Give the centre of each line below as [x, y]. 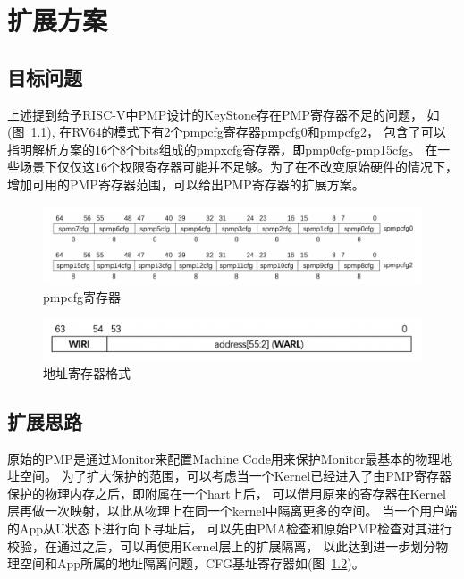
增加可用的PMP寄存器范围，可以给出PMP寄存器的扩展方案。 [186, 184]
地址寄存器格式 [87, 372]
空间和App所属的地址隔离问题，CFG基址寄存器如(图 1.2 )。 [192, 563]
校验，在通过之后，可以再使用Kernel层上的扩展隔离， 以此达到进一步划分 [222, 545]
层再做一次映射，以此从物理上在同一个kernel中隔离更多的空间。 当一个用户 [226, 511]
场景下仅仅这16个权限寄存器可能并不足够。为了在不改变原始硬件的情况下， [238, 167]
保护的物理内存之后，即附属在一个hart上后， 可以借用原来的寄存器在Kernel [227, 493]
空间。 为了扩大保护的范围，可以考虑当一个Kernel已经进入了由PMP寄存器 [236, 476]
